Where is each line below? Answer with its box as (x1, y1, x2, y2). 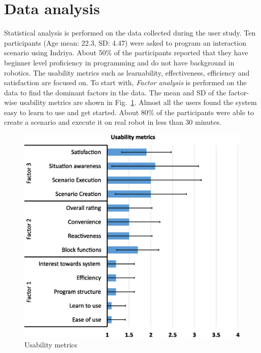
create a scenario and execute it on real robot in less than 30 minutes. (4, 117, 221, 127)
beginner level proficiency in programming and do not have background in (4, 57, 235, 67)
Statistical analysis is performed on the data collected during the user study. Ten (4, 27, 256, 38)
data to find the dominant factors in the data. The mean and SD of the (4, 87, 226, 97)
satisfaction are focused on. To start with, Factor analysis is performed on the (4, 77, 247, 88)
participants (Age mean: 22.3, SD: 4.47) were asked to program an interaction (4, 37, 246, 48)
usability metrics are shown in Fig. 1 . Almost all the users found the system (19, 97, 257, 108)
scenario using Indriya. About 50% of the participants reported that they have (4, 47, 248, 58)
